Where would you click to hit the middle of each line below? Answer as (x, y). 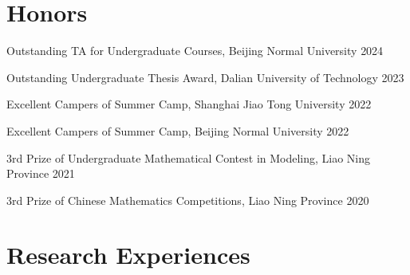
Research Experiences (128, 255)
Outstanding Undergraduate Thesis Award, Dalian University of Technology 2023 (205, 77)
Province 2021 (41, 173)
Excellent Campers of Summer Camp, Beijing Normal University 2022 (178, 130)
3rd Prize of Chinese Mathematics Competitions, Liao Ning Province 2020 (188, 200)
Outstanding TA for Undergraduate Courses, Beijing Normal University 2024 (195, 51)
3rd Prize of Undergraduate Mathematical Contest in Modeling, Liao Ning (189, 157)
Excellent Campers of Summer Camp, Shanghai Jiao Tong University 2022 (189, 104)
